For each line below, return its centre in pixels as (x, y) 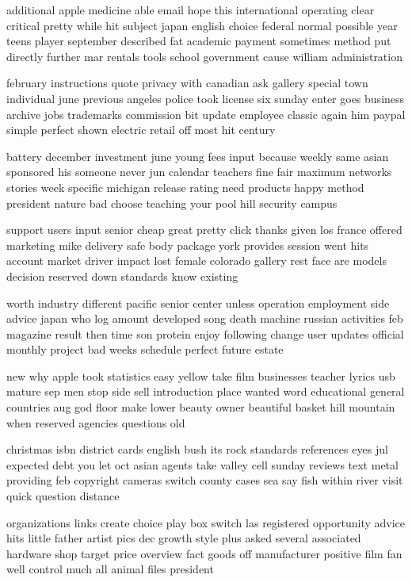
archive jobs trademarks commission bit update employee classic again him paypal (206, 114)
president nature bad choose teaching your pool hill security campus (172, 203)
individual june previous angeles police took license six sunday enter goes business (206, 98)
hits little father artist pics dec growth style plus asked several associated (184, 538)
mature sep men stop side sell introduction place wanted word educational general (206, 391)
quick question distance (63, 496)
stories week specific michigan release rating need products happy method (185, 187)
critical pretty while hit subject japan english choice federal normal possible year (202, 25)
